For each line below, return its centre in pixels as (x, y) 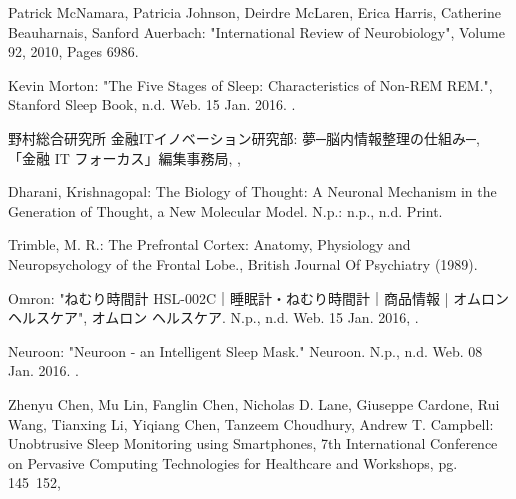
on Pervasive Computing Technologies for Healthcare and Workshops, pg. (233, 462)
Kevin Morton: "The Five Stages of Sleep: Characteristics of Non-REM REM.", (250, 84)
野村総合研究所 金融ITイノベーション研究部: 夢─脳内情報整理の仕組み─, (244, 137)
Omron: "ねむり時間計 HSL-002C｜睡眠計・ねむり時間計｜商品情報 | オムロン (258, 297)
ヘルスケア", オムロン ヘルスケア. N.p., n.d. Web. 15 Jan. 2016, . (213, 317)
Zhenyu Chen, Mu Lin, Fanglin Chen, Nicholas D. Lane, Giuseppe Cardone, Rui (254, 403)
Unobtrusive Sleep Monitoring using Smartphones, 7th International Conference (253, 443)
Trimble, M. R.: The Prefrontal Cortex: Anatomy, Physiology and (209, 244)
